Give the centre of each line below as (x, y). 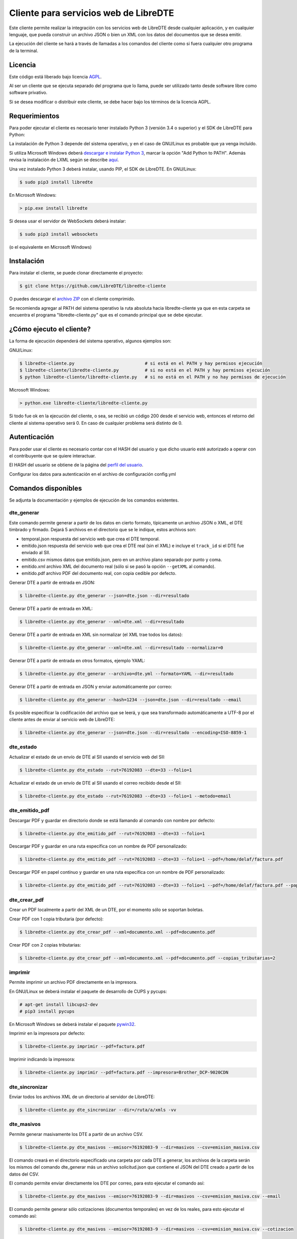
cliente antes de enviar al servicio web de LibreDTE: (62, 720)
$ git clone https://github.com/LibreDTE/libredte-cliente (93, 286)
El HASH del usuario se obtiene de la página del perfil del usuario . (76, 465)
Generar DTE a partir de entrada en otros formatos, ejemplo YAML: (77, 660)
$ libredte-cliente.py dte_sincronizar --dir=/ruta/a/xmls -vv (98, 1110)
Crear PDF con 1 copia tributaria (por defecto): (56, 919)
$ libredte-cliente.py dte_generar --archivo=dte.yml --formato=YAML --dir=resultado (126, 674)
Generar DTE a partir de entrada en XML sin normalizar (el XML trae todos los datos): (96, 634)
